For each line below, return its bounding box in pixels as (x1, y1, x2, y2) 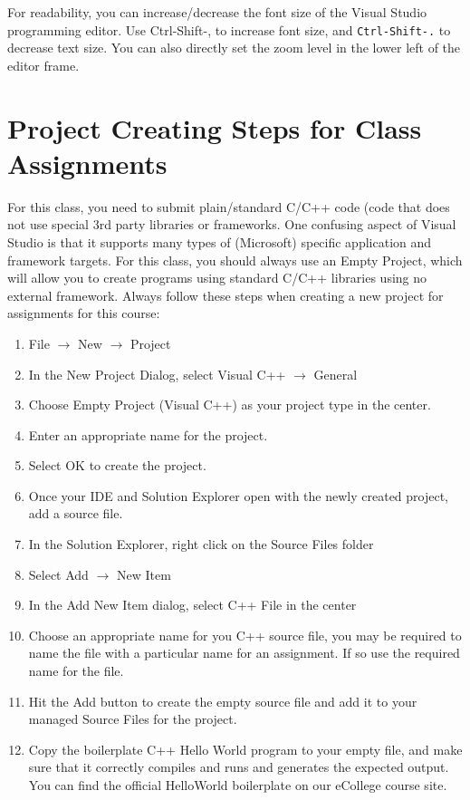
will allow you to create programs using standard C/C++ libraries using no (7, 268, 427, 287)
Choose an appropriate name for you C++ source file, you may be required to (28, 625, 462, 644)
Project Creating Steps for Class (7, 109, 422, 146)
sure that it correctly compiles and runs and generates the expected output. (28, 757, 449, 776)
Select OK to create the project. (28, 456, 206, 475)
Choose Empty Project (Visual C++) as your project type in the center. (28, 395, 431, 414)
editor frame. (7, 55, 80, 74)
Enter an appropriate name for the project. (28, 425, 268, 444)
